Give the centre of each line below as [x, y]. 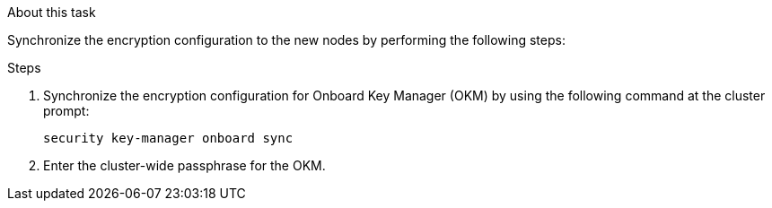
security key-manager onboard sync [168, 138]
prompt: [66, 111]
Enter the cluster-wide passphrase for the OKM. [184, 165]
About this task [52, 12]
